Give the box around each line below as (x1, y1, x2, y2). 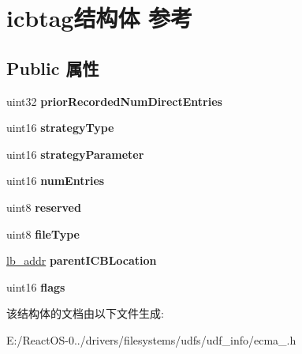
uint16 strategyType (6, 119, 114, 136)
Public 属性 (6, 55, 99, 80)
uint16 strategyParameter (6, 145, 144, 162)
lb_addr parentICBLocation (6, 252, 157, 269)
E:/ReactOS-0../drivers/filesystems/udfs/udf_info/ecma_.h (6, 331, 296, 348)
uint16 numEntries (6, 172, 105, 189)
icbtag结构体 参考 (6, 2, 193, 34)
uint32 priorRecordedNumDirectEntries (6, 92, 222, 109)
